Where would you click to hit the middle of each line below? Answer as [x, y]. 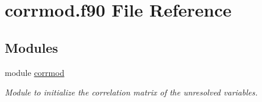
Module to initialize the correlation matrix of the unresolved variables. [131, 92]
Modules [31, 47]
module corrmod [35, 72]
